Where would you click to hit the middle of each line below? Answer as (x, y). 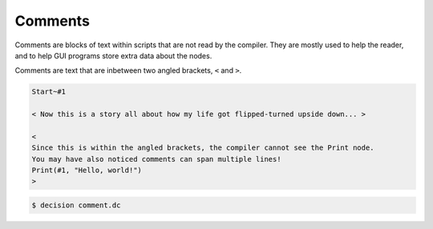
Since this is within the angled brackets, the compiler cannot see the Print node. (203, 148)
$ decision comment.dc (76, 205)
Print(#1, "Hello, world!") (87, 171)
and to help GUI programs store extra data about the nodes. (113, 55)
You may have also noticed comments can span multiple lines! (156, 159)
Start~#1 (49, 92)
